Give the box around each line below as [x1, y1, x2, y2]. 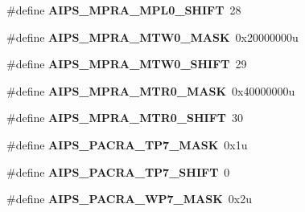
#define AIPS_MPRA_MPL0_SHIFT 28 [6, 2, 241, 18]
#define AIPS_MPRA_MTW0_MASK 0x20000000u [6, 28, 299, 45]
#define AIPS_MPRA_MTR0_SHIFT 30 [6, 109, 243, 126]
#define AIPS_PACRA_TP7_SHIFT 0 [6, 163, 230, 180]
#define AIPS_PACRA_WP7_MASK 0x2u [6, 190, 252, 207]
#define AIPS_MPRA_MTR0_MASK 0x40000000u [6, 82, 295, 99]
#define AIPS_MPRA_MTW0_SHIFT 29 [6, 55, 247, 72]
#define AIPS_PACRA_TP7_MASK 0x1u [6, 136, 248, 153]
